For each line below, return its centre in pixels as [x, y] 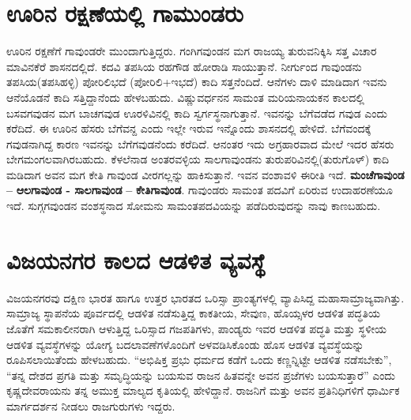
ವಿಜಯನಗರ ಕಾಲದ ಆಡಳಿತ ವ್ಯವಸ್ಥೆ [136, 259]
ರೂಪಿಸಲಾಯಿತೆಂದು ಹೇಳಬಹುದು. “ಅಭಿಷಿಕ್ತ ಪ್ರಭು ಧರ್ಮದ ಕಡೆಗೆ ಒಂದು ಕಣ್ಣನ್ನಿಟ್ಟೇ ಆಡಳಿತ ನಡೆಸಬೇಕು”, [199, 360]
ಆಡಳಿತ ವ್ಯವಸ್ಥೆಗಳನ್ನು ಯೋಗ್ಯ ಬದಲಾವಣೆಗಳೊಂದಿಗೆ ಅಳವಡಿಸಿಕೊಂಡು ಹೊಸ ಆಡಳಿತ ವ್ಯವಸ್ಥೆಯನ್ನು [185, 344]
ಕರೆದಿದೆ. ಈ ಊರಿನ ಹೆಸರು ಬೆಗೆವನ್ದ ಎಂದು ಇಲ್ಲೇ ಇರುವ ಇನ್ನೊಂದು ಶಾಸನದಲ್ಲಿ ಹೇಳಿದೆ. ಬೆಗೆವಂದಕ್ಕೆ [189, 128]
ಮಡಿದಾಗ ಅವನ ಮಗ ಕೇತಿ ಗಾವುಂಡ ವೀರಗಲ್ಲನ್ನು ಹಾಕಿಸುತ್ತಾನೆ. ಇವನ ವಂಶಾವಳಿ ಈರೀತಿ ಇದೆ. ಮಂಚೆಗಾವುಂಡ [205, 174]
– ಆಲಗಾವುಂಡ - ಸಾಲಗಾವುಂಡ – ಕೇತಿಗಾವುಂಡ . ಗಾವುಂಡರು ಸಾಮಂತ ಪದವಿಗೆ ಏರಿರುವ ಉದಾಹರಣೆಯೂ [200, 190]
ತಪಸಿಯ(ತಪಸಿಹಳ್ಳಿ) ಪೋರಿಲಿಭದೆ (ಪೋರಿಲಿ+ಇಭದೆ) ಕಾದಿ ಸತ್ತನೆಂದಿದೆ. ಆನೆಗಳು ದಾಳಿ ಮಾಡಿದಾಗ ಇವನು [197, 82]
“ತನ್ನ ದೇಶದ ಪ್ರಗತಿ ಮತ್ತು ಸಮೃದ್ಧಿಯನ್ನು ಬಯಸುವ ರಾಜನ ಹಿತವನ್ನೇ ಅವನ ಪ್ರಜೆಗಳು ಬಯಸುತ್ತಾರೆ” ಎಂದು [201, 375]
